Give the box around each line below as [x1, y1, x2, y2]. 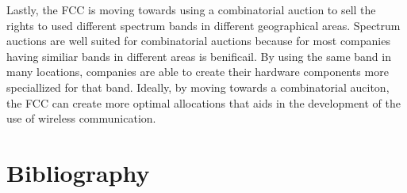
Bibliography [6, 156, 150, 188]
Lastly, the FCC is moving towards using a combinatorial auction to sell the [6, 2, 376, 17]
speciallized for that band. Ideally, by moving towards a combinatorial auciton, [6, 78, 390, 95]
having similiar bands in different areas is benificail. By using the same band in [6, 47, 391, 64]
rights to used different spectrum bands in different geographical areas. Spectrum [6, 17, 401, 33]
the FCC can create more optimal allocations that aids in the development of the [6, 94, 401, 111]
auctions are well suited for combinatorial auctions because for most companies [6, 32, 390, 49]
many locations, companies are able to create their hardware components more [6, 63, 389, 80]
